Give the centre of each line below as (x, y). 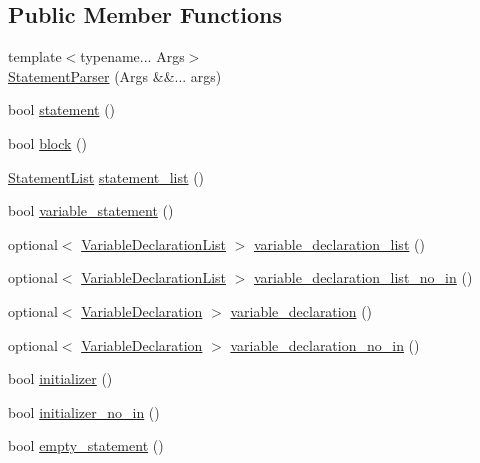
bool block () (47, 142)
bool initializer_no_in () (84, 411)
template (35, 56)
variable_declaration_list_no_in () (363, 277)
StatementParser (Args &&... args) (115, 75)
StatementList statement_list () (106, 176)
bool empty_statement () (86, 445)
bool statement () (62, 109)
